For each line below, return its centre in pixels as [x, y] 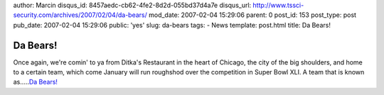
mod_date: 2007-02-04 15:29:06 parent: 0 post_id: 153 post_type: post [252, 15]
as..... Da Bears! [36, 82]
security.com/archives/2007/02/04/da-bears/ [80, 15]
